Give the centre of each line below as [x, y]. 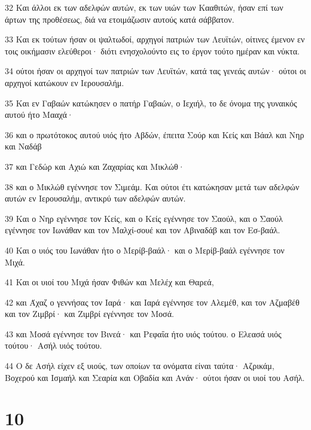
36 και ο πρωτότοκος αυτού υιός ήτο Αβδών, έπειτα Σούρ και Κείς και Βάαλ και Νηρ [155, 134]
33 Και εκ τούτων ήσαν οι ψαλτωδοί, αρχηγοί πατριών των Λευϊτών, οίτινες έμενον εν [155, 39]
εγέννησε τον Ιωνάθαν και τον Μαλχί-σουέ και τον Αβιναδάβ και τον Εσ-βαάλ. [143, 230]
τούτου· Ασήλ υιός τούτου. [54, 345]
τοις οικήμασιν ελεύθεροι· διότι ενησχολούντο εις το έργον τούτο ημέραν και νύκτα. [152, 51]
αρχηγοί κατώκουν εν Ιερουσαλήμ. [65, 82]
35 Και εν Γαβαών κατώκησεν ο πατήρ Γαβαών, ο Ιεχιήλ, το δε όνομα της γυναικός [151, 103]
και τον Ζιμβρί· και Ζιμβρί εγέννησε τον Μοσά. [89, 314]
